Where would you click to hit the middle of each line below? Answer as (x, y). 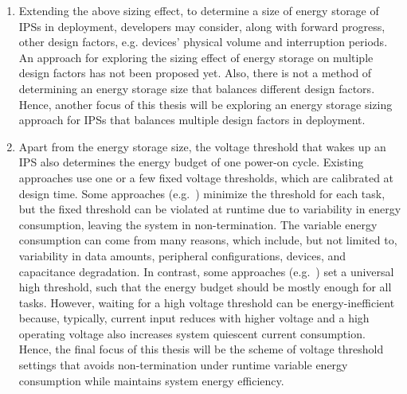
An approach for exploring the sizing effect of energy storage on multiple (196, 57)
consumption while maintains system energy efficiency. (151, 380)
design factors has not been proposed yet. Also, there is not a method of (195, 73)
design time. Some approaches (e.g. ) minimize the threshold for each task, (202, 193)
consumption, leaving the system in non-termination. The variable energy (198, 224)
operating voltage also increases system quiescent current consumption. (192, 333)
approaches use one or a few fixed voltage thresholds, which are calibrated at (206, 177)
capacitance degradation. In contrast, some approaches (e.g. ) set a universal (206, 271)
